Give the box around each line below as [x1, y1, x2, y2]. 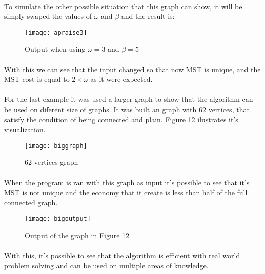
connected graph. [4, 197, 58, 207]
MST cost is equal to [4, 74, 70, 85]
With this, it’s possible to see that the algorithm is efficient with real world [4, 250, 240, 261]
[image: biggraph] [25, 142, 87, 150]
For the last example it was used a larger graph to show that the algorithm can [4, 94, 253, 104]
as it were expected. [90, 74, 153, 85]
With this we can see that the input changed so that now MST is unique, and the [4, 64, 261, 74]
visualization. [4, 124, 46, 135]
